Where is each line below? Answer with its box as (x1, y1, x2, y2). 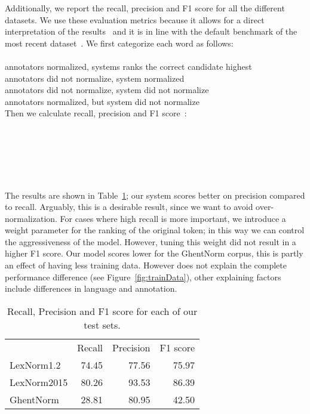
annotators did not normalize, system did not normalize (5, 84, 209, 96)
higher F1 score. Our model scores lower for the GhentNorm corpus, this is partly (5, 247, 303, 259)
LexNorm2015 (10, 375, 68, 389)
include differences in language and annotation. (5, 282, 177, 295)
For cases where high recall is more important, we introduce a (60, 212, 286, 224)
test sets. (84, 317, 121, 332)
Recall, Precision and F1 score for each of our (7, 304, 198, 318)
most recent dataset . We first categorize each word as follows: (5, 36, 234, 49)
